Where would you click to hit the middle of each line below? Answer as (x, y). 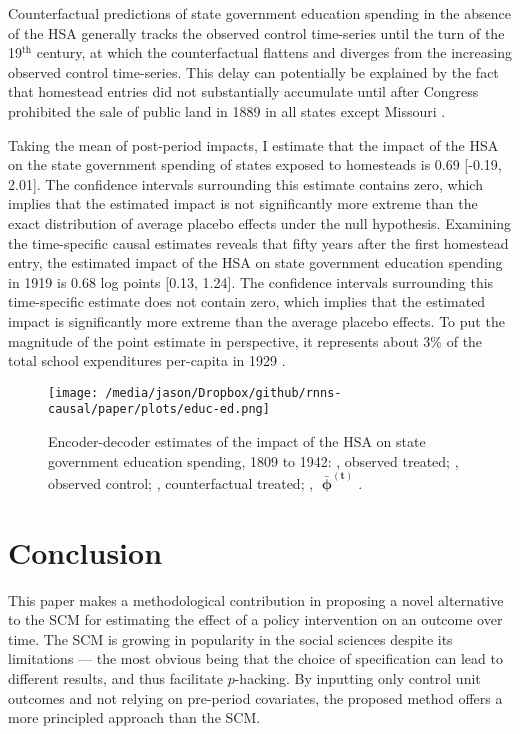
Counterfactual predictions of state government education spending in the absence (259, 13)
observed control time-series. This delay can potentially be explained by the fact (253, 71)
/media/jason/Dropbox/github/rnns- (223, 392)
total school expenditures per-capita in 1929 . (147, 360)
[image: (73, 392)
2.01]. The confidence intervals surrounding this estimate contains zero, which (245, 183)
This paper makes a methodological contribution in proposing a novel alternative (256, 599)
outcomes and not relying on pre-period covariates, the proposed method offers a (255, 697)
